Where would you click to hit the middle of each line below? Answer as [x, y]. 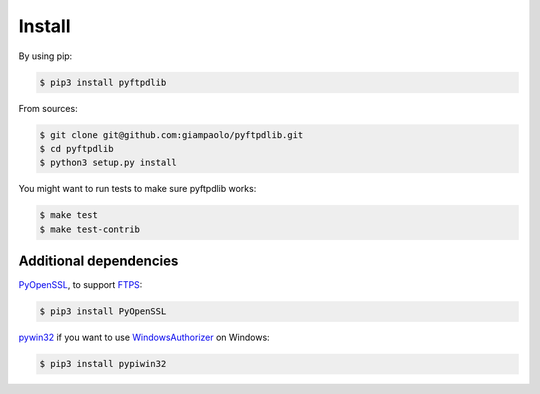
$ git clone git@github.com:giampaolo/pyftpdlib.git [171, 134]
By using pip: [45, 56]
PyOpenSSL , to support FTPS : [80, 285]
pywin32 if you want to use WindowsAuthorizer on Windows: [144, 337]
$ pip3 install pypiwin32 [103, 364]
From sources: [48, 108]
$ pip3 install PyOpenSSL [103, 311]
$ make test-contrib [89, 229]
